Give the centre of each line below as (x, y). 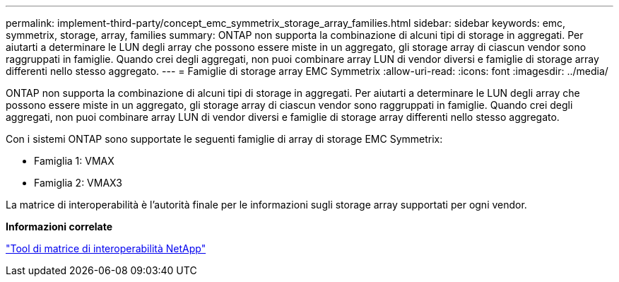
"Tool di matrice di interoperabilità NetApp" (106, 248)
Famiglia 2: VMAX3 (78, 183)
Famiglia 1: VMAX (74, 161)
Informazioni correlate (59, 227)
